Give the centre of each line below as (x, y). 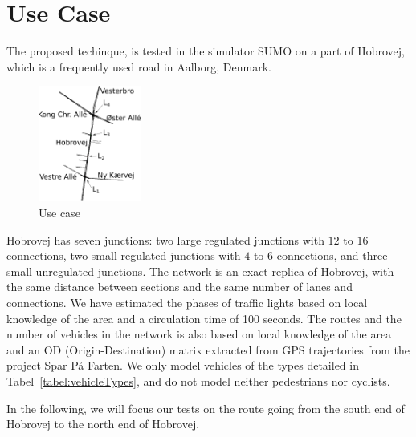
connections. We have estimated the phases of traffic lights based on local (187, 303)
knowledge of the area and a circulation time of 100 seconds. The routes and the (204, 318)
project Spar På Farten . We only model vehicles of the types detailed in (183, 365)
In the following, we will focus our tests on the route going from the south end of (206, 408)
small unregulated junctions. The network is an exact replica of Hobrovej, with (200, 271)
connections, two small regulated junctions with (124, 255)
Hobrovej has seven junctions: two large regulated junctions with (165, 239)
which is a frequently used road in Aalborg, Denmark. (139, 66)
